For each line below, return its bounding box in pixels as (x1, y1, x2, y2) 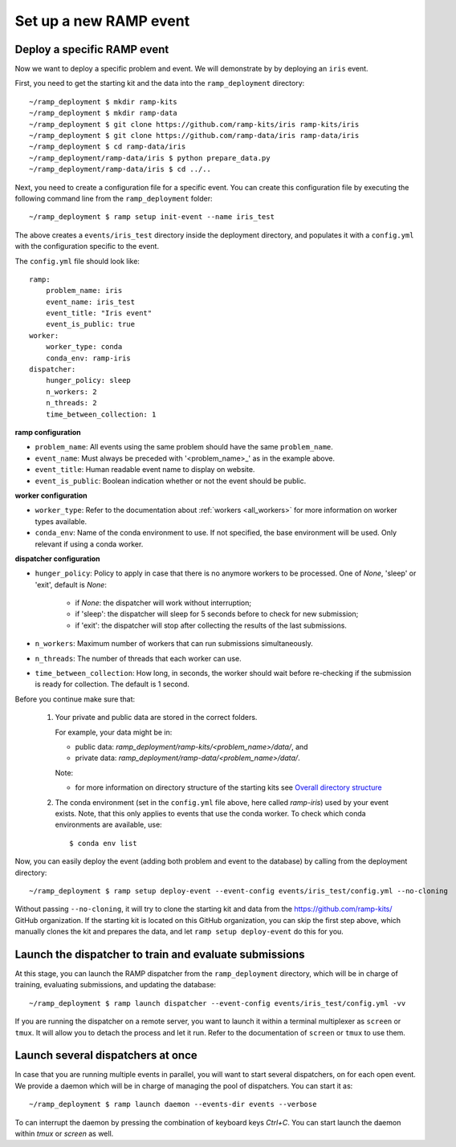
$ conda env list (69, 839, 137, 848)
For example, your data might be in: (55, 727, 173, 737)
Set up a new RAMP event (14, 12, 190, 30)
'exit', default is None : (35, 580, 108, 589)
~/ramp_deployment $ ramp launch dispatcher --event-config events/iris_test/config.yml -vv (29, 999, 406, 1007)
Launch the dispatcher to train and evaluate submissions (14, 947, 305, 961)
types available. (35, 516, 88, 526)
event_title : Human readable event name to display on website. (35, 465, 255, 474)
